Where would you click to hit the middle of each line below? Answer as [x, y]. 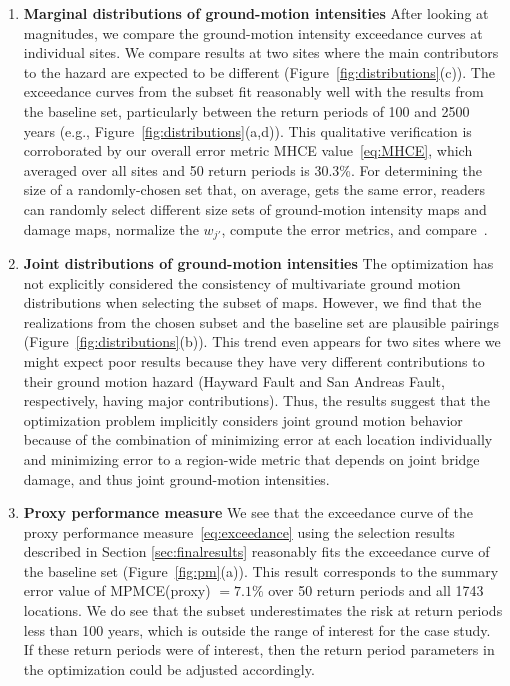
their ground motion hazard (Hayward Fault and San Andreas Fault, [234, 380]
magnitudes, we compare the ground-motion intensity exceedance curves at [253, 32]
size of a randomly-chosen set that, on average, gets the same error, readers [254, 189]
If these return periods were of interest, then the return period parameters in [259, 649]
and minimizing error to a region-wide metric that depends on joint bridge [251, 458]
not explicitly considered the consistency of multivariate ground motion [242, 282]
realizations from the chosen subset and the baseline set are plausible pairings [261, 321]
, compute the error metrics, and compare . [354, 228]
